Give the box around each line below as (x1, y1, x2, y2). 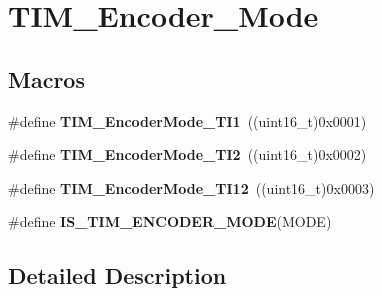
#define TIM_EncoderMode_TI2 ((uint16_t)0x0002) (8, 144, 367, 165)
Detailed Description (8, 260, 227, 291)
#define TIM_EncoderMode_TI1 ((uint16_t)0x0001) (8, 110, 367, 131)
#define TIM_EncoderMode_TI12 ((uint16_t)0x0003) (8, 177, 375, 198)
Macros (8, 63, 85, 94)
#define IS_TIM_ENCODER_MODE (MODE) (8, 211, 332, 232)
